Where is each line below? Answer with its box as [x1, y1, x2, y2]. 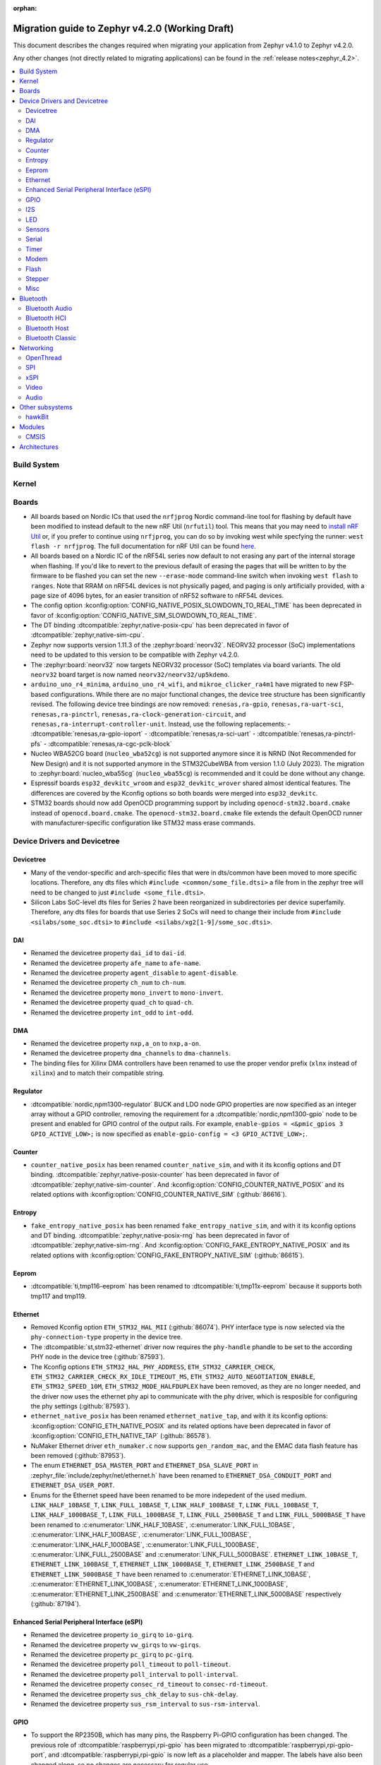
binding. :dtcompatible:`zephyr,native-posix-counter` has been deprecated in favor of [30, 1171, 280, 1179]
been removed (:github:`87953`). [30, 1452, 126, 1460]
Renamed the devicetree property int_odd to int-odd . [30, 1008, 194, 1017]
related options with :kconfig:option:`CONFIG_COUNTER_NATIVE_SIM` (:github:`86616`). [30, 1190, 287, 1199]
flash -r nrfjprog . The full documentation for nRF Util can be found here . [30, 542, 257, 550]
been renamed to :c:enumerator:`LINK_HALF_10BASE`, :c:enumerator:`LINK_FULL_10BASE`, [30, 1520, 295, 1528]
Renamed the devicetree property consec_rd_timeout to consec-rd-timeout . [30, 1680, 268, 1689]
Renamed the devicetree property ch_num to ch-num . [30, 979, 186, 987]
